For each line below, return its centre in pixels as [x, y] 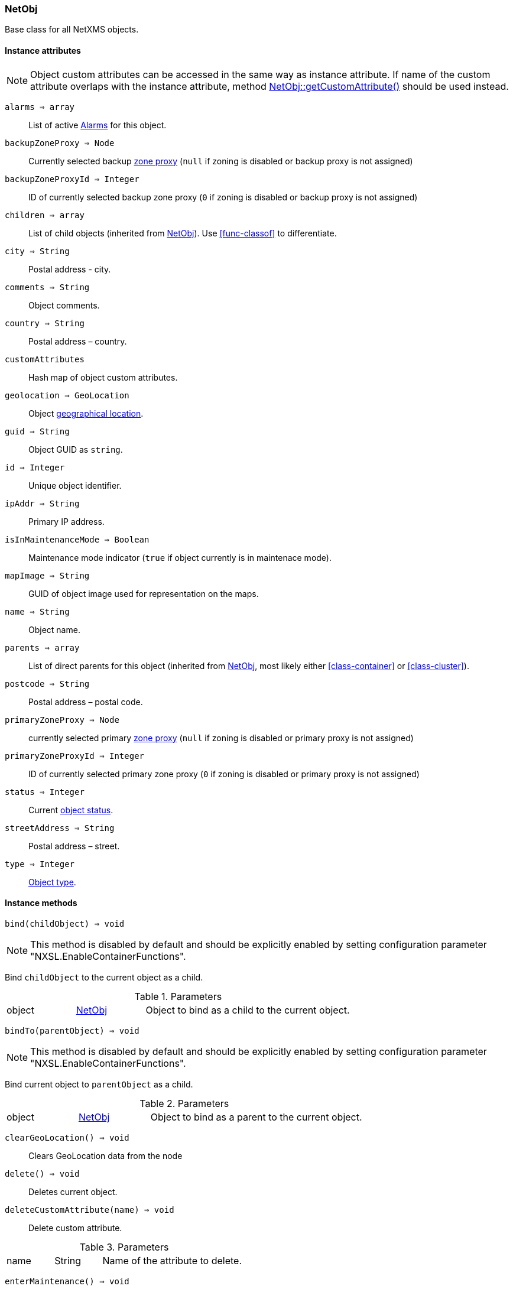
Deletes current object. [73, 1191]
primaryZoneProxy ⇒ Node [62, 720]
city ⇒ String [37, 251]
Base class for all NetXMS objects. [72, 30]
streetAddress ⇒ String [60, 828]
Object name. [54, 629]
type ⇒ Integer [40, 864]
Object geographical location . [86, 413]
